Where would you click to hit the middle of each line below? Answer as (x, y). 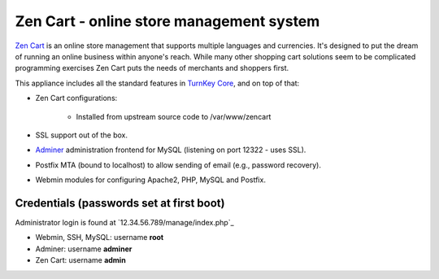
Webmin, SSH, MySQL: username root (100, 238)
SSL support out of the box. (82, 135)
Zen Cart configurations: (76, 98)
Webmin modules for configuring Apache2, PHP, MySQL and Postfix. (150, 180)
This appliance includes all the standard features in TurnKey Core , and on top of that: (157, 83)
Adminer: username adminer (84, 249)
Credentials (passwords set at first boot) (120, 203)
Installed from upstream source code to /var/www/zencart (174, 116)
